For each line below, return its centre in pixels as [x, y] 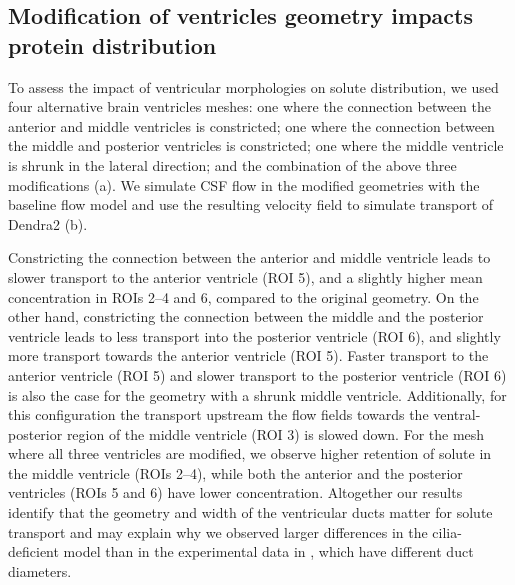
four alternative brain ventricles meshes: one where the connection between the [249, 106]
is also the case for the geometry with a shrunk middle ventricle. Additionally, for [257, 394]
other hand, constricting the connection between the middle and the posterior [246, 316]
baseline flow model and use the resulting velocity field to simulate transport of [251, 204]
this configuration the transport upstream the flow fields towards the [218, 414]
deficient [33, 551]
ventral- [457, 414]
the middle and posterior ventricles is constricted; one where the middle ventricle [256, 145]
